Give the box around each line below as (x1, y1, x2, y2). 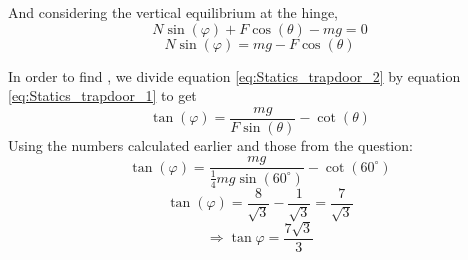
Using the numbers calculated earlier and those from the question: (8, 134, 413, 155)
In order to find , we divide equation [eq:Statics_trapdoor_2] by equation (8, 65, 461, 86)
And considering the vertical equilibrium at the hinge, (8, 2, 339, 22)
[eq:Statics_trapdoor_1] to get (8, 85, 197, 106)
